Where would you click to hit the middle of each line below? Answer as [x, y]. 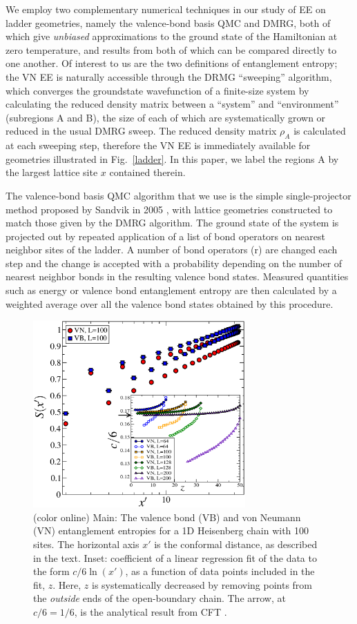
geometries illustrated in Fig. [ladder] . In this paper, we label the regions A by [172, 158]
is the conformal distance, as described [236, 544]
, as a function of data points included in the [220, 571]
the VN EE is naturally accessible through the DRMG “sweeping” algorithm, [169, 76]
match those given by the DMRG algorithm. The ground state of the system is [172, 223]
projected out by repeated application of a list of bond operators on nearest [165, 236]
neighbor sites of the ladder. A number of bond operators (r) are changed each [172, 250]
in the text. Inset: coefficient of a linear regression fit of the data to [175, 557]
